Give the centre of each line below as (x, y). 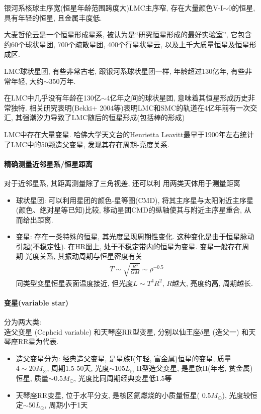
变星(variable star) (36, 302)
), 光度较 (236, 395)
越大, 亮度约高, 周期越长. (212, 283)
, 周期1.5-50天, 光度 (78, 368)
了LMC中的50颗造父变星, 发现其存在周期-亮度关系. (87, 144)
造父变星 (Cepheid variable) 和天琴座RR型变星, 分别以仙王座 (102, 331)
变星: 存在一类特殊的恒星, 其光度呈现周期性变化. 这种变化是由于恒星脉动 (135, 236)
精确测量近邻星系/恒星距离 (49, 164)
